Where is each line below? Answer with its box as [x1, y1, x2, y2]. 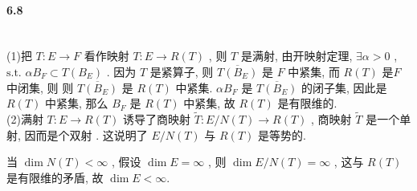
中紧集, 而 [288, 63, 340, 79]
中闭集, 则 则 [6, 79, 74, 95]
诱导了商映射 [123, 110, 191, 127]
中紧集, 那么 [44, 95, 108, 112]
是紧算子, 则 [149, 63, 214, 79]
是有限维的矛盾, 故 [6, 169, 104, 185]
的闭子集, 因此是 [301, 79, 387, 95]
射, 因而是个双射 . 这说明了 [6, 126, 148, 143]
